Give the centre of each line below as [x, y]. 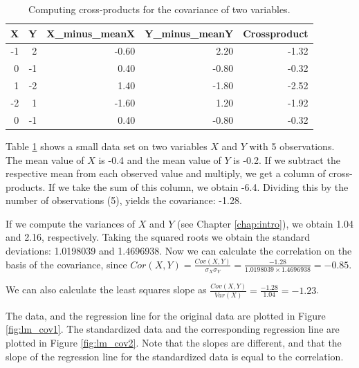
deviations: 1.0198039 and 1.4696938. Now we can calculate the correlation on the [179, 251]
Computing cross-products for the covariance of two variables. [159, 9]
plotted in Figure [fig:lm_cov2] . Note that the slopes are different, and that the [174, 343]
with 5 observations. [292, 146]
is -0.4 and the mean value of [160, 159]
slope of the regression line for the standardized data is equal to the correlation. [175, 356]
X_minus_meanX [91, 33]
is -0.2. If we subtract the [287, 159]
